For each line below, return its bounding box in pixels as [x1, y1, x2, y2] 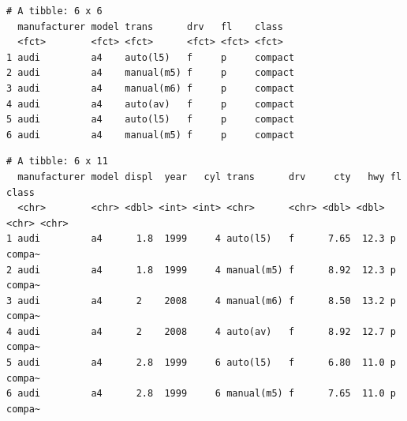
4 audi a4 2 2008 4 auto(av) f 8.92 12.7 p [6, 325, 396, 337]
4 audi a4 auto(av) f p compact [6, 98, 295, 110]
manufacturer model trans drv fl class [17, 21, 283, 32]
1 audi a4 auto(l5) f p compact [6, 51, 295, 63]
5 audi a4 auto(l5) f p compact [6, 114, 295, 126]
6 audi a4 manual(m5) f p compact [6, 129, 295, 141]
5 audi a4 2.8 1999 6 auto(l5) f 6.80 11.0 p [6, 357, 396, 369]
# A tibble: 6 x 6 [6, 6, 103, 17]
